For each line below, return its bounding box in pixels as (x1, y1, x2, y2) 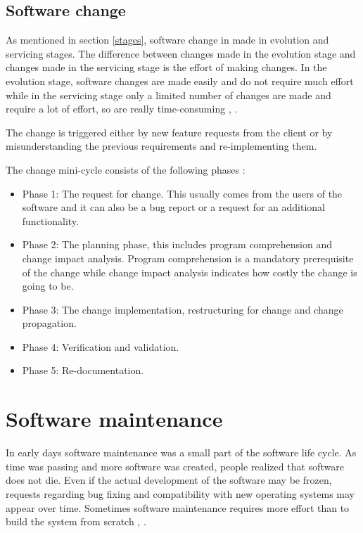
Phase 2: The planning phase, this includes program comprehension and (22, 237, 332, 252)
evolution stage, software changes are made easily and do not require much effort (6, 73, 354, 88)
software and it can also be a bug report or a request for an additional (22, 200, 326, 214)
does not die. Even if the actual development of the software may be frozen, (6, 473, 332, 487)
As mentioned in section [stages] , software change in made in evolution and (6, 32, 329, 47)
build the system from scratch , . (6, 514, 146, 529)
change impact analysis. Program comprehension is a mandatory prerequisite (22, 250, 354, 265)
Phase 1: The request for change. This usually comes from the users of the (22, 186, 343, 200)
